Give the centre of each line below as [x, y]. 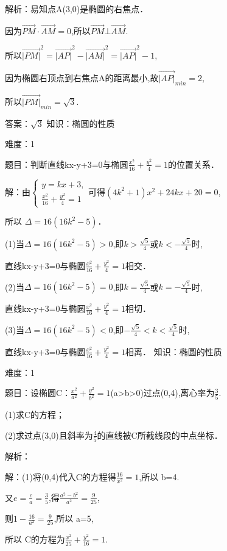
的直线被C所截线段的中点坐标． [160, 435]
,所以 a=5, [74, 518]
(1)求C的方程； [35, 415]
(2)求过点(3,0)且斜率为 [49, 435]
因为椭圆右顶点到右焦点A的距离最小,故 [82, 77]
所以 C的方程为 [35, 539]
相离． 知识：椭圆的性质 [174, 351]
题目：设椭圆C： [38, 393]
